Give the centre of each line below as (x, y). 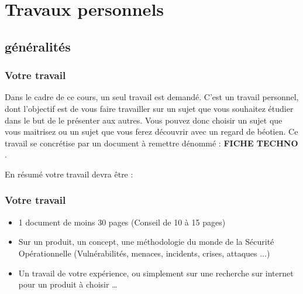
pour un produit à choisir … (68, 284)
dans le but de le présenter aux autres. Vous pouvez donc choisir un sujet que (144, 120)
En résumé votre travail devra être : (69, 174)
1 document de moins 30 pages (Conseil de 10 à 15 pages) (122, 222)
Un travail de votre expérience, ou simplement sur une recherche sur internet (156, 273)
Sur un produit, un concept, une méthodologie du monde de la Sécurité (146, 242)
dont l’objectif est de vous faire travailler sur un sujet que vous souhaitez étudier (149, 108)
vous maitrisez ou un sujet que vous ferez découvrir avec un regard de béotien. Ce (151, 131)
